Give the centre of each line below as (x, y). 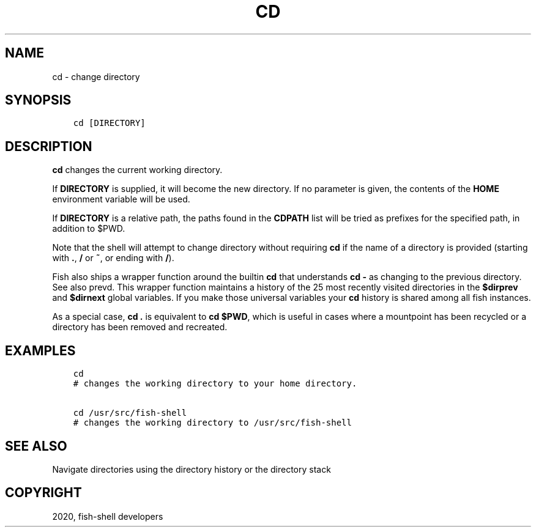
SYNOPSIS (38, 100)
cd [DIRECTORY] (109, 123)
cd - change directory (96, 76)
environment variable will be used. (121, 199)
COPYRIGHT (43, 493)
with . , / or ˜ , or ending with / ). (113, 258)
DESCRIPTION (49, 146)
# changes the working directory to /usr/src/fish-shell (212, 423)
